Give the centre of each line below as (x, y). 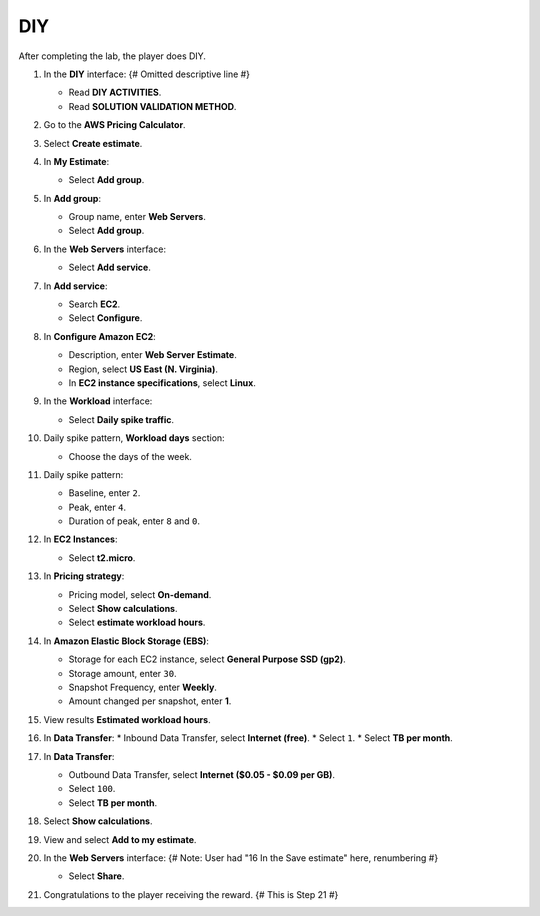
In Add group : (72, 198)
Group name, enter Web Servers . (137, 217)
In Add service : (75, 286)
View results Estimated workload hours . (127, 719)
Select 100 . (92, 789)
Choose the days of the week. (130, 456)
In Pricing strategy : (84, 576)
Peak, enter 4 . (97, 507)
